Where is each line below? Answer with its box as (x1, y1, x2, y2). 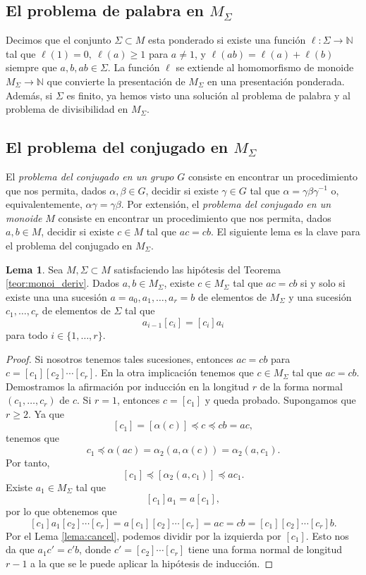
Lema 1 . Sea (6, 261, 63, 276)
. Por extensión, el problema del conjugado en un (121, 197, 331, 211)
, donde (79, 542, 111, 557)
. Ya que (28, 406, 64, 421)
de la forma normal (260, 378, 343, 393)
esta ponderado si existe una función (148, 32, 306, 47)
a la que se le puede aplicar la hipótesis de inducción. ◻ (30, 556, 274, 571)
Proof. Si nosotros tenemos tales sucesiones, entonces (6, 351, 233, 366)
